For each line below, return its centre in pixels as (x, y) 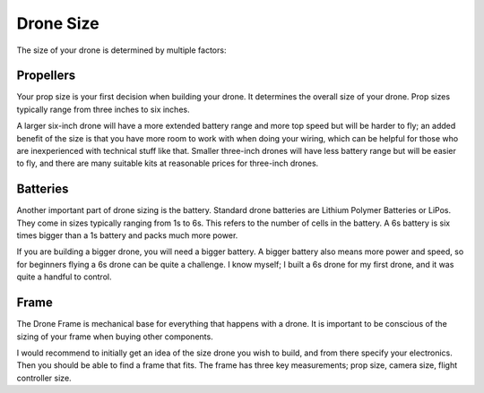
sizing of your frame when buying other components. (115, 337)
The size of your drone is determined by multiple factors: (121, 50)
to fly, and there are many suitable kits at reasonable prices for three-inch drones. (168, 163)
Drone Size (58, 23)
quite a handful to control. (64, 277)
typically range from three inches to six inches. (103, 109)
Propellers (46, 76)
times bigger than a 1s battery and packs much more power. (127, 235)
